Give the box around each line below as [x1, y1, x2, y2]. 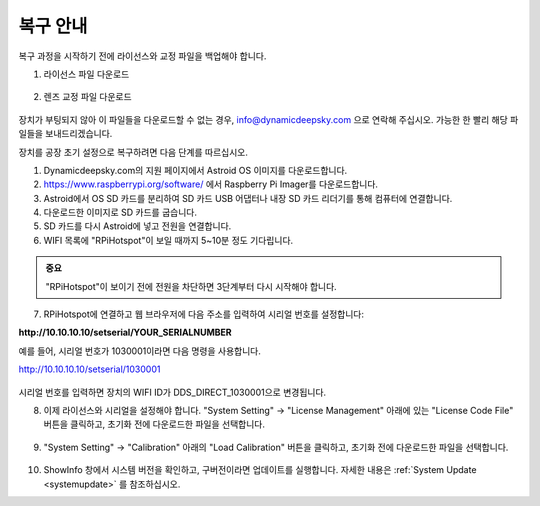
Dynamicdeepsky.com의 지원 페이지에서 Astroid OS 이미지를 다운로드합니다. [43, 164, 348, 176]
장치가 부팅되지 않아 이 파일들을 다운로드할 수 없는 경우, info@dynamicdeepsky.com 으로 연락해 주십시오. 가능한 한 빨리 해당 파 [18, 113, 519, 125]
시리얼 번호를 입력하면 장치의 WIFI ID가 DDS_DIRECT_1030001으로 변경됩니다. [18, 386, 327, 398]
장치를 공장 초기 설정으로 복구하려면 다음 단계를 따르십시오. [18, 146, 249, 158]
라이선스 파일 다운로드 [43, 68, 130, 80]
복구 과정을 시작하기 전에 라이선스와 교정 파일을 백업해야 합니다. [18, 50, 267, 62]
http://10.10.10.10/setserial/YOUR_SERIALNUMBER [18, 326, 232, 339]
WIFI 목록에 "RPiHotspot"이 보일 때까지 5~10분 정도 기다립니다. [43, 234, 294, 246]
